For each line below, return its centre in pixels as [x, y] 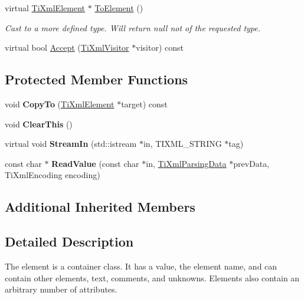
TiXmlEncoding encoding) [53, 175]
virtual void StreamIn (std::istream [71, 144]
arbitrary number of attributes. [61, 289]
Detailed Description [69, 241]
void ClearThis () [39, 124]
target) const [144, 103]
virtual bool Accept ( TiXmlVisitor [67, 47]
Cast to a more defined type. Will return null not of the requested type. [133, 27]
